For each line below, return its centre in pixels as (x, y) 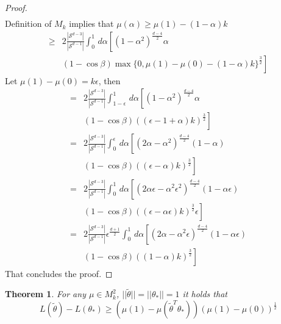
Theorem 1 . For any (45, 294)
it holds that (205, 294)
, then (109, 80)
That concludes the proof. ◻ (59, 273)
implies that (91, 23)
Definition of (28, 23)
